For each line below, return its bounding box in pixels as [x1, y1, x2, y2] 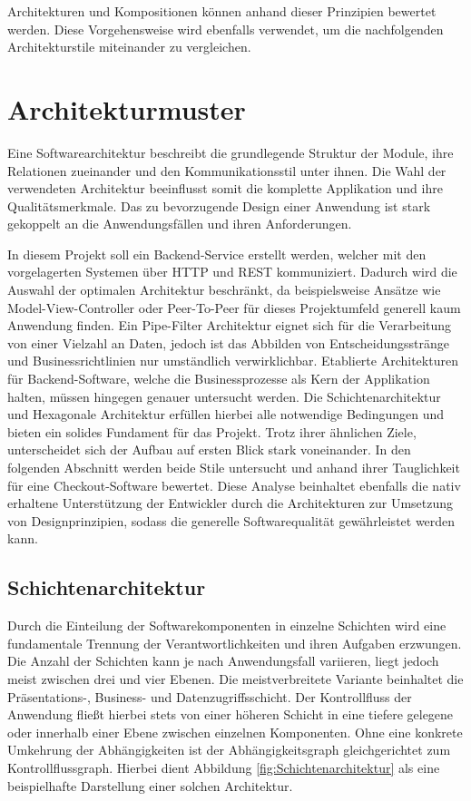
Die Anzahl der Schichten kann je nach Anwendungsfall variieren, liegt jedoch [7, 651, 439, 670]
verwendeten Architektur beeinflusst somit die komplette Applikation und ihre [7, 179, 443, 198]
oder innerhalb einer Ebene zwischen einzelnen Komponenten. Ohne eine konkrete [7, 722, 463, 741]
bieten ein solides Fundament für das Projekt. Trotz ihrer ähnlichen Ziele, [7, 422, 417, 441]
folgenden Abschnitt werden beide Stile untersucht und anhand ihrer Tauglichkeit [7, 458, 460, 476]
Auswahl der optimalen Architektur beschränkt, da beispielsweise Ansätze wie [7, 280, 441, 299]
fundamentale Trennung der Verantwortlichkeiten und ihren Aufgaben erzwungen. [7, 633, 462, 652]
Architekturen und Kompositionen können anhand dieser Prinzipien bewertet [7, 2, 437, 20]
